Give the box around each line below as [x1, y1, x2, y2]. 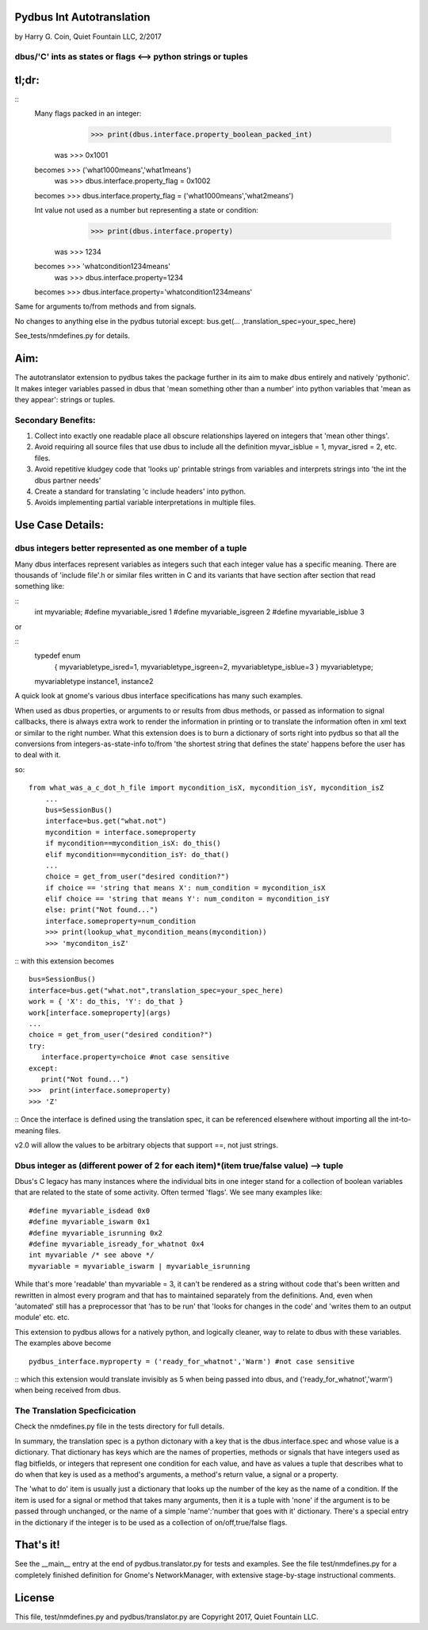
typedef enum [34, 651, 81, 660]
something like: [14, 582, 65, 591]
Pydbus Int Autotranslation [14, 10, 151, 24]
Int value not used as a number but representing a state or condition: [34, 205, 259, 214]
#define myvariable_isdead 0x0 [29, 1206, 151, 1215]
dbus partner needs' [34, 475, 101, 485]
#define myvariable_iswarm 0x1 [29, 1217, 151, 1226]
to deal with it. [14, 750, 61, 759]
